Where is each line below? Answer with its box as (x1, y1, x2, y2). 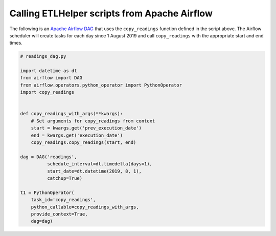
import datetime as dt (20, 68, 77, 74)
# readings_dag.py (20, 54, 66, 59)
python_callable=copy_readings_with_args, (31, 204, 139, 210)
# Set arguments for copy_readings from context (31, 118, 155, 124)
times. (9, 40, 22, 46)
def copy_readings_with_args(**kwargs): (20, 111, 123, 117)
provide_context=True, (31, 211, 88, 217)
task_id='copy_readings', (31, 197, 96, 203)
